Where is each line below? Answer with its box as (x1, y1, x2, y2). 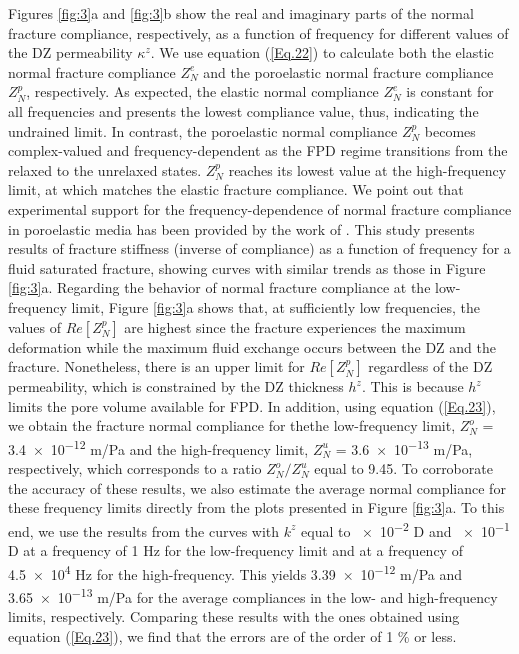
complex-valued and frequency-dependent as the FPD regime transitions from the (8, 140, 508, 161)
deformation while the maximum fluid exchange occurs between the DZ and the (8, 336, 496, 357)
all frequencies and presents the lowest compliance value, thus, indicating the (8, 100, 479, 121)
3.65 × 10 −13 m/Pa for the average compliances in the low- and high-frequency (8, 584, 498, 607)
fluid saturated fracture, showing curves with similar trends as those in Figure (8, 257, 486, 278)
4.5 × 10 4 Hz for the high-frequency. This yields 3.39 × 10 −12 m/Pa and (8, 560, 463, 584)
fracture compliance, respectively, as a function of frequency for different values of (8, 22, 509, 43)
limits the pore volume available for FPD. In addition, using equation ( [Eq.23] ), (8, 395, 496, 416)
